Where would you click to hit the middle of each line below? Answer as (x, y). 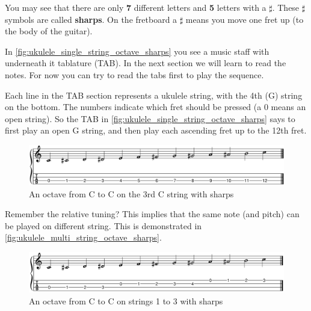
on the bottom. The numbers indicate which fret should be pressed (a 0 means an (155, 107)
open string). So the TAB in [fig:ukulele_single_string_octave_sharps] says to (150, 118)
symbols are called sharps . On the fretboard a (91, 19)
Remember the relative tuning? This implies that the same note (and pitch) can (152, 214)
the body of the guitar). (49, 31)
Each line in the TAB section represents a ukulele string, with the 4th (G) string (154, 95)
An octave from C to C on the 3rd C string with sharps (131, 193)
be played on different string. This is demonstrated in (103, 225)
